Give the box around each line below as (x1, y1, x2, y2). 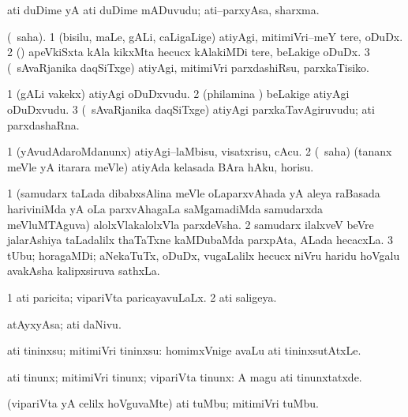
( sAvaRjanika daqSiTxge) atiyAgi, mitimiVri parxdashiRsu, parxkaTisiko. (7, 58, 370, 75)
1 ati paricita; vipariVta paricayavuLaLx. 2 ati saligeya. (7, 288, 277, 305)
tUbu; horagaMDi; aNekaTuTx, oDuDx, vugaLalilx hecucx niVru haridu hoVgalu (7, 246, 400, 263)
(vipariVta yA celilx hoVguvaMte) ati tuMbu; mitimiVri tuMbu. (7, 395, 319, 411)
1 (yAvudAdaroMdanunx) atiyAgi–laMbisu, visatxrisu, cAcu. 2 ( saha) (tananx (7, 143, 392, 160)
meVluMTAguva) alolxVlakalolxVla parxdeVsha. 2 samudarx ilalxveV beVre (7, 216, 374, 232)
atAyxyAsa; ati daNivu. (7, 315, 122, 332)
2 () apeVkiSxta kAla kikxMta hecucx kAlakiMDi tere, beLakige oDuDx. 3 (7, 43, 370, 60)
